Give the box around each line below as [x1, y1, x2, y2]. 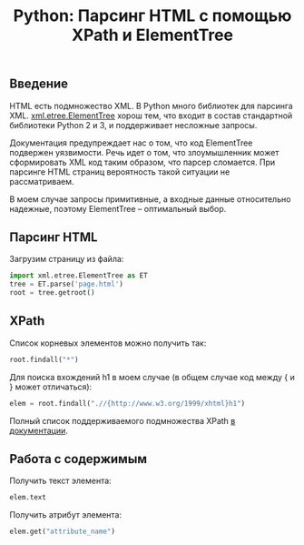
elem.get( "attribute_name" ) [9, 527, 116, 537]
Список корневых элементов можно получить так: [9, 338, 207, 348]
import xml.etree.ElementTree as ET [9, 271, 148, 280]
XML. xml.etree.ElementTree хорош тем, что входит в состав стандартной [9, 110, 293, 121]
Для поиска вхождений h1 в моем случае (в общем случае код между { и [9, 371, 295, 382]
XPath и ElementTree [71, 25, 234, 45]
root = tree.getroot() [9, 288, 95, 298]
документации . [9, 425, 68, 436]
